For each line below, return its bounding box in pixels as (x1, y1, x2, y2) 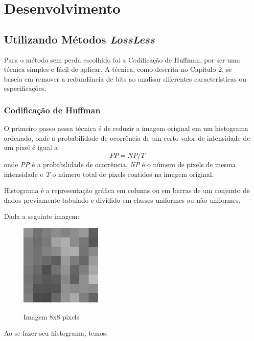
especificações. (4, 83, 46, 93)
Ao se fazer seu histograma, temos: (4, 328, 108, 338)
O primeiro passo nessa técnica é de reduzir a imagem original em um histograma (4, 123, 249, 133)
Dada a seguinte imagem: (4, 211, 80, 221)
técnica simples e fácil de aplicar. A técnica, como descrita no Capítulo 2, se (4, 64, 232, 74)
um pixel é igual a (4, 142, 58, 152)
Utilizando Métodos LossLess (4, 31, 155, 46)
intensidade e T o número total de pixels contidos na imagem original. (4, 169, 214, 179)
